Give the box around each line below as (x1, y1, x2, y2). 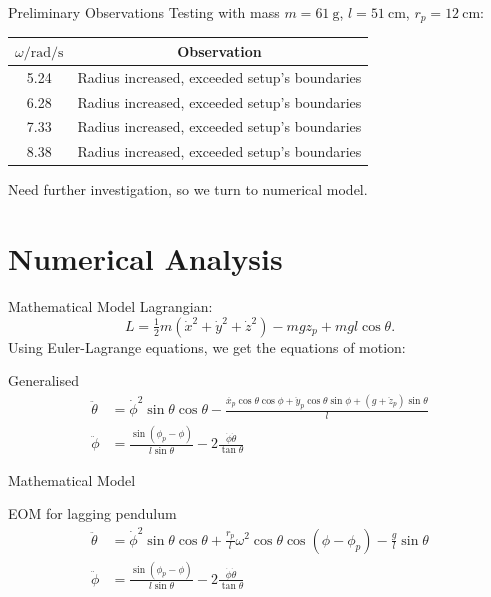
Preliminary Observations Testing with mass (8, 2, 280, 22)
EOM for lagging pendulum (8, 503, 177, 524)
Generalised (8, 370, 79, 391)
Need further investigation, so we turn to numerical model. (8, 179, 368, 200)
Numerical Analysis (8, 238, 283, 279)
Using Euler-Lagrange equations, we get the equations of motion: (8, 336, 406, 357)
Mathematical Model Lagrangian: (8, 296, 213, 317)
